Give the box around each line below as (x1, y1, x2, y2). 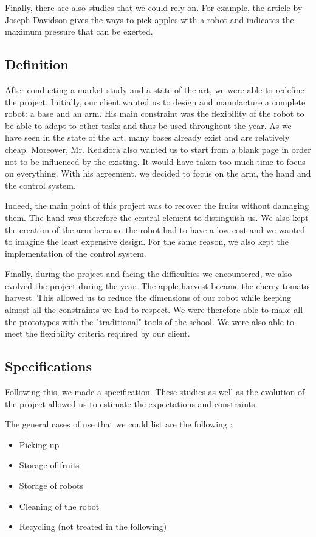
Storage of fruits (19, 458, 80, 471)
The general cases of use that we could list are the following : (5, 418, 233, 430)
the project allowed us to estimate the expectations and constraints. (5, 397, 258, 410)
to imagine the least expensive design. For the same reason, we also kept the (5, 235, 289, 248)
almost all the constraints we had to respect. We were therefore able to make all (5, 303, 303, 316)
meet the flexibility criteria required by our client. (5, 327, 190, 340)
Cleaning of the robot (19, 499, 100, 512)
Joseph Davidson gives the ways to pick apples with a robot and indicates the (5, 13, 294, 26)
